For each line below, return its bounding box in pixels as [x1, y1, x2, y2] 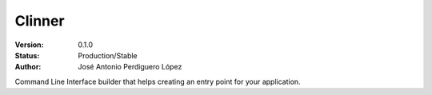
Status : [14, 50, 40, 60]
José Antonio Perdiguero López [78, 62, 182, 72]
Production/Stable [78, 50, 138, 60]
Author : [14, 62, 42, 72]
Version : [14, 40, 44, 49]
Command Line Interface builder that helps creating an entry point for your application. [14, 77, 301, 86]
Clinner [14, 12, 65, 30]
